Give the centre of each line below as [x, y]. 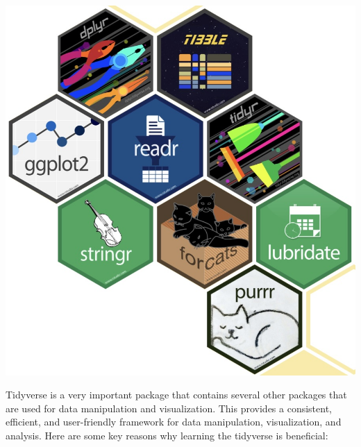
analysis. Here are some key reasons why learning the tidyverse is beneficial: [167, 435]
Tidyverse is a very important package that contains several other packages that [176, 395]
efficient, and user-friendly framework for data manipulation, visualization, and [174, 422]
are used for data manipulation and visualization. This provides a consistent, [169, 408]
